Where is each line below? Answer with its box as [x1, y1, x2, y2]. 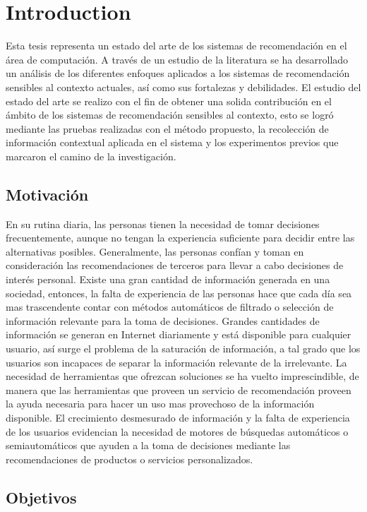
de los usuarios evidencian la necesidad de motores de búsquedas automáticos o [6, 424, 349, 439]
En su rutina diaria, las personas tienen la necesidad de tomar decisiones [6, 216, 320, 231]
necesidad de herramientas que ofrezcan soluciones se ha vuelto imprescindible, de [6, 369, 359, 383]
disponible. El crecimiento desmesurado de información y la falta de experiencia [6, 410, 350, 424]
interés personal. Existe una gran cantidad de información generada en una [6, 272, 330, 287]
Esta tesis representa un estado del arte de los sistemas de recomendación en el [6, 38, 347, 53]
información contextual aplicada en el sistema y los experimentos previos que [6, 135, 339, 150]
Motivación [6, 183, 89, 205]
